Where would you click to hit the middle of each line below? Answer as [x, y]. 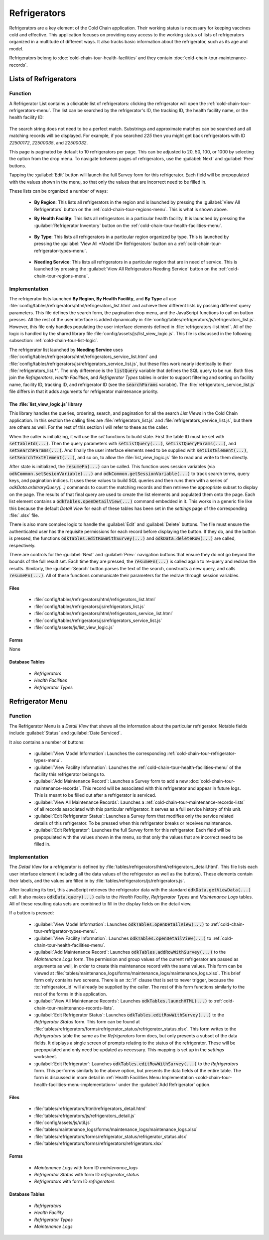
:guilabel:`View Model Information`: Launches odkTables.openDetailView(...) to [122, 924]
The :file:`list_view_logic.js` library [46, 404]
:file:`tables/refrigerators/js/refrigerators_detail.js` [85, 1116]
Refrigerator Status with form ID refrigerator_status [87, 1174]
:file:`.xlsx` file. [24, 515]
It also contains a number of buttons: [47, 742]
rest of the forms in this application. [70, 994]
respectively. [22, 545]
